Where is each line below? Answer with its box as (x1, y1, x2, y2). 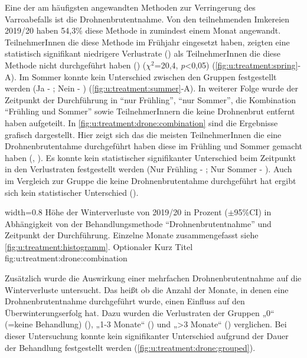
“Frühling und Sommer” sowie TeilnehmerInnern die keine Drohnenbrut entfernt (5, 105, 295, 117)
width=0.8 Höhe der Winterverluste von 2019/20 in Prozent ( (5, 206, 228, 218)
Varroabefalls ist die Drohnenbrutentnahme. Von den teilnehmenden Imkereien (5, 12, 290, 25)
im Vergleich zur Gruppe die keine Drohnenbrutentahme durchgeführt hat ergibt (5, 174, 296, 186)
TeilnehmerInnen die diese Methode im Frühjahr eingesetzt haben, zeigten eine (5, 35, 290, 48)
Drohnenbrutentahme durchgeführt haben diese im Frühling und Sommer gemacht (5, 140, 302, 152)
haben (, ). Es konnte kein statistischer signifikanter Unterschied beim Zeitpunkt (5, 151, 296, 163)
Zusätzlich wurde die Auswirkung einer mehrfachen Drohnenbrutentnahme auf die (5, 272, 302, 284)
